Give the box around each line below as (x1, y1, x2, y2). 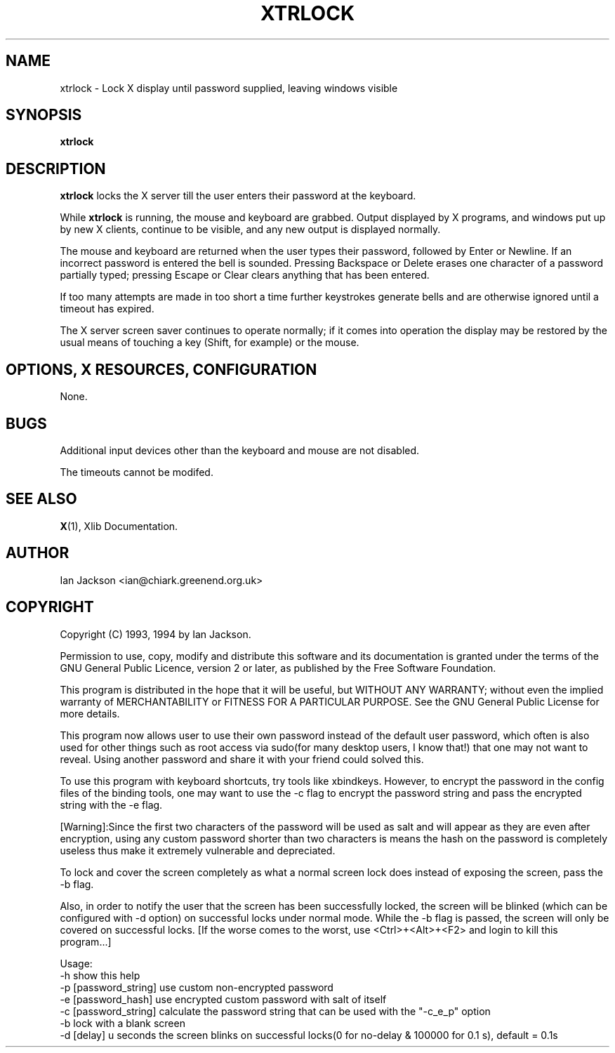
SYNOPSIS (6, 106, 82, 124)
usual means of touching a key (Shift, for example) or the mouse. (60, 336, 359, 349)
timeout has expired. (60, 303, 154, 315)
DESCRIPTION (6, 159, 106, 178)
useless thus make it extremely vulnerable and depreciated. (60, 844, 336, 856)
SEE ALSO (6, 490, 77, 508)
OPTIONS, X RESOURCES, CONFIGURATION (6, 360, 317, 378)
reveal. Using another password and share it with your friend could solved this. (60, 753, 424, 765)
